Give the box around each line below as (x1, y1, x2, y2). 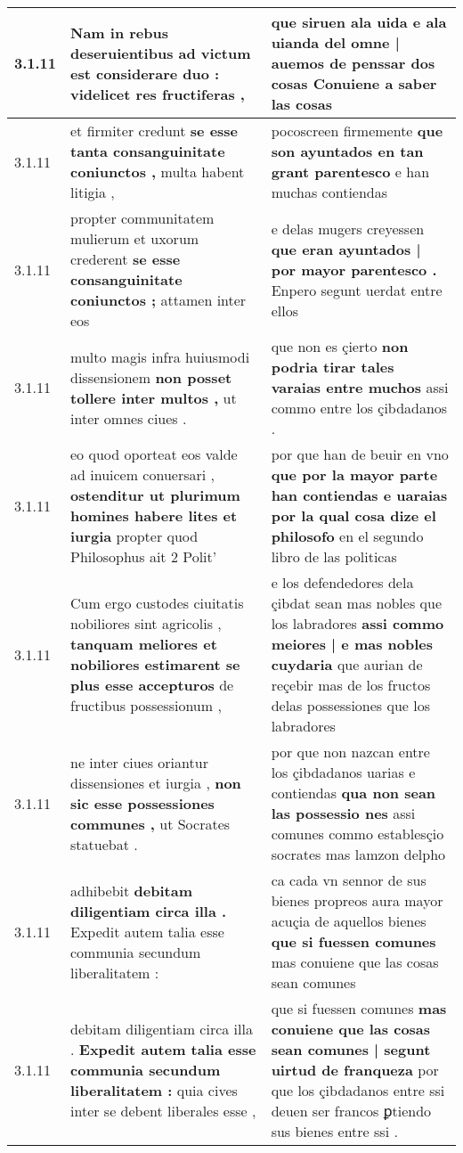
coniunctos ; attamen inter (70, 290, 247, 310)
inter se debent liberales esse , (70, 1100, 256, 1121)
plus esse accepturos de (70, 675, 234, 695)
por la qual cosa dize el (271, 505, 436, 526)
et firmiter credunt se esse (70, 120, 239, 141)
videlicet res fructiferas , (70, 83, 245, 104)
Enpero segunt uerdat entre (271, 279, 443, 300)
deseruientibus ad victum (70, 42, 251, 63)
